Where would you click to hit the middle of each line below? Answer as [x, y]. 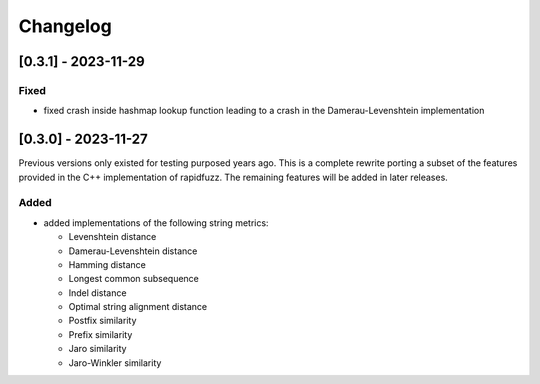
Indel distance [97, 292]
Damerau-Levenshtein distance [133, 251]
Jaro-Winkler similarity [115, 362]
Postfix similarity [102, 321]
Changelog [65, 26]
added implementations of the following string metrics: [156, 222]
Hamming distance [107, 264]
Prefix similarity [100, 334]
